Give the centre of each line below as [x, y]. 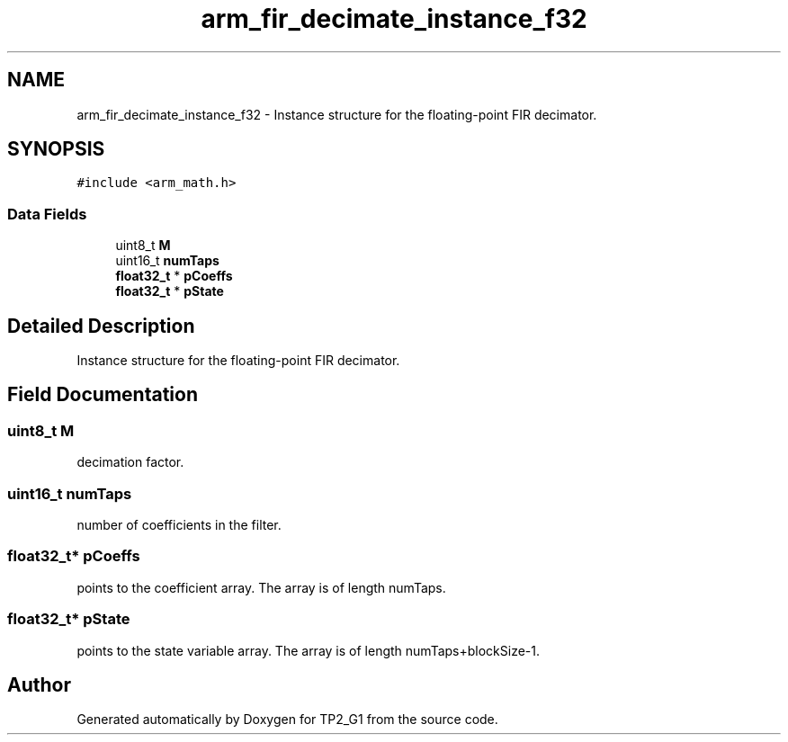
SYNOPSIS [56, 149]
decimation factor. [130, 462]
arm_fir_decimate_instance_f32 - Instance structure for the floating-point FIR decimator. [337, 114]
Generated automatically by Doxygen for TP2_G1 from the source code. [287, 720]
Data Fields [47, 214]
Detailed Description [101, 326]
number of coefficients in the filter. [179, 525]
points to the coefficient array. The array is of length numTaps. [261, 587]
